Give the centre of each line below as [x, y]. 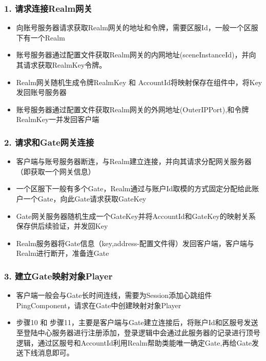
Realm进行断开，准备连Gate [63, 253]
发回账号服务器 [41, 92]
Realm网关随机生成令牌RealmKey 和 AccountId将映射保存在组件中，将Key [139, 82]
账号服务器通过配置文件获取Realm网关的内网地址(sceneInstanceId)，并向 [136, 55]
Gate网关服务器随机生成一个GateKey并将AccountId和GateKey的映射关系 [136, 216]
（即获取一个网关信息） [56, 171]
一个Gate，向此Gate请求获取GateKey [85, 198]
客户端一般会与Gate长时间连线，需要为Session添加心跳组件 [114, 295]
